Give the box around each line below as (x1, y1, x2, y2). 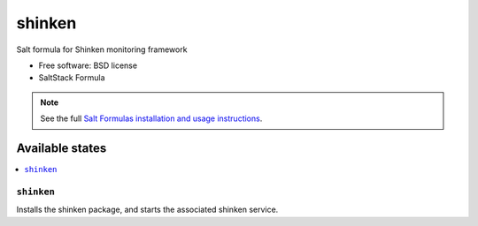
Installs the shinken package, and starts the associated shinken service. (16, 204, 279, 215)
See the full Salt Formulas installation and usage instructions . (40, 113, 263, 124)
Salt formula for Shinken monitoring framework (16, 44, 188, 55)
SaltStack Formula (38, 72, 105, 83)
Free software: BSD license (38, 60, 137, 71)
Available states (16, 140, 107, 155)
